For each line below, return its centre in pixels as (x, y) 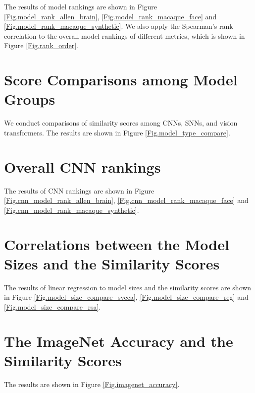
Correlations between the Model (117, 244)
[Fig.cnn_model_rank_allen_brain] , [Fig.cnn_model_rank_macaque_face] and (126, 200)
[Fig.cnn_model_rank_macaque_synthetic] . (72, 210)
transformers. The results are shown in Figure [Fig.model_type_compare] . (117, 132)
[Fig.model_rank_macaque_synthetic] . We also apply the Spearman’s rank (119, 26)
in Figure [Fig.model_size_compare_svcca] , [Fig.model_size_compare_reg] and (126, 297)
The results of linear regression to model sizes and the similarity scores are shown (128, 287)
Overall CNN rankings (82, 166)
